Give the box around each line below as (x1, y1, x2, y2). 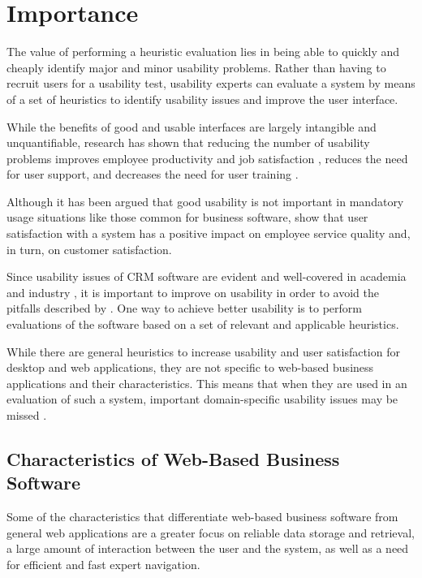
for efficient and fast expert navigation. (6, 555, 200, 572)
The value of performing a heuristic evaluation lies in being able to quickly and (6, 43, 400, 60)
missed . (6, 407, 47, 423)
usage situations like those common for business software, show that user (6, 209, 368, 226)
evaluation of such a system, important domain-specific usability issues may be (6, 390, 398, 408)
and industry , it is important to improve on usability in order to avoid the (6, 283, 379, 300)
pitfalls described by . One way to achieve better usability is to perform (6, 300, 362, 317)
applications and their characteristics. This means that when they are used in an (6, 374, 407, 391)
